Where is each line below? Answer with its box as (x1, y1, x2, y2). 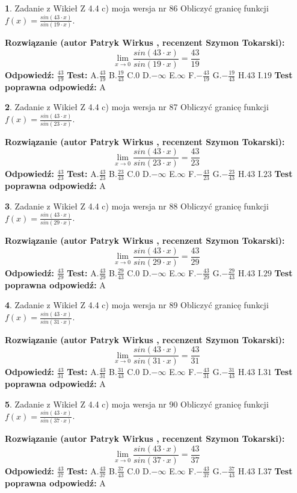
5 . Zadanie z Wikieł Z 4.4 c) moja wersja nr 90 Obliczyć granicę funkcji (5, 397, 269, 410)
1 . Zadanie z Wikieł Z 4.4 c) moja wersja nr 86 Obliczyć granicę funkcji (5, 2, 269, 14)
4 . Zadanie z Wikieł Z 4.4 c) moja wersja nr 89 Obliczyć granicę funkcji (5, 299, 269, 311)
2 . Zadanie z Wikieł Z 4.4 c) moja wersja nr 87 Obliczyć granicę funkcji (5, 101, 269, 113)
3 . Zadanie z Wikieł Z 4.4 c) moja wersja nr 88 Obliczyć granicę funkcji (5, 199, 269, 212)
